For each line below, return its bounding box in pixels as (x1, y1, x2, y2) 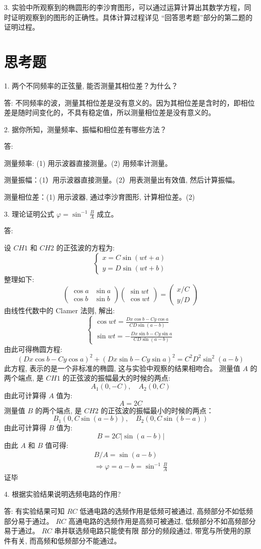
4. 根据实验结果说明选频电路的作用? (4, 489, 121, 499)
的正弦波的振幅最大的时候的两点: (62, 373, 170, 383)
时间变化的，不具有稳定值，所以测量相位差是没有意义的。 (25, 107, 215, 118)
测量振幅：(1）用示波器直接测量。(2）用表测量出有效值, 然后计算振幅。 (4, 174, 239, 185)
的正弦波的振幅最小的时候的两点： (101, 405, 214, 415)
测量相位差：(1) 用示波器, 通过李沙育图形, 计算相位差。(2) (4, 192, 195, 202)
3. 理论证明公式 (4, 208, 54, 219)
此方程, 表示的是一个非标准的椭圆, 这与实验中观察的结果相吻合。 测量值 (4, 362, 240, 373)
